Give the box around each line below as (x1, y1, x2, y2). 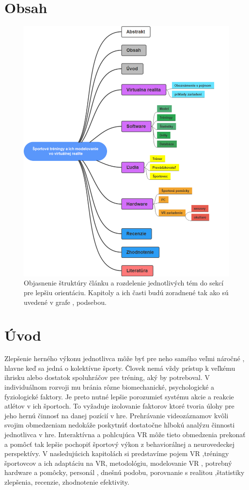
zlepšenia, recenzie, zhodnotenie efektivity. (4, 476, 129, 487)
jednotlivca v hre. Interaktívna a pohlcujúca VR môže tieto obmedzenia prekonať (4, 429, 246, 440)
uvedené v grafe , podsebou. (24, 297, 107, 307)
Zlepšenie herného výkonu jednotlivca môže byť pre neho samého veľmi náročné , (4, 353, 245, 364)
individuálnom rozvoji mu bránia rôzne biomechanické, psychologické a (4, 382, 215, 392)
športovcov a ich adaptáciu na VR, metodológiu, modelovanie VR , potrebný (4, 458, 232, 468)
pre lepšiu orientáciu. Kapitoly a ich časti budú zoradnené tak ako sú (24, 287, 229, 297)
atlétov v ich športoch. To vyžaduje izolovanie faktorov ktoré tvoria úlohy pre (4, 401, 234, 411)
